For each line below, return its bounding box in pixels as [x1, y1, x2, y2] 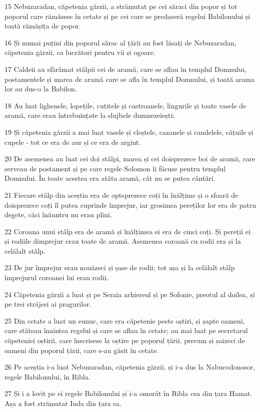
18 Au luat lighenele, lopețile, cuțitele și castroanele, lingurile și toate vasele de [4, 100, 246, 110]
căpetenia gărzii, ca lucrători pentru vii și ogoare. [4, 47, 156, 57]
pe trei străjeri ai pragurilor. [4, 299, 91, 309]
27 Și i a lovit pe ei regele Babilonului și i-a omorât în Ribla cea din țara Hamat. [4, 388, 252, 399]
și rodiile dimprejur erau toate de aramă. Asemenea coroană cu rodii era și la [4, 236, 241, 246]
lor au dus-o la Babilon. [4, 83, 77, 94]
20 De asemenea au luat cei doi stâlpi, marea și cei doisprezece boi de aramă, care [4, 153, 255, 164]
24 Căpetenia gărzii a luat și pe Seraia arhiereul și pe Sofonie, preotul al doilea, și [4, 289, 255, 299]
